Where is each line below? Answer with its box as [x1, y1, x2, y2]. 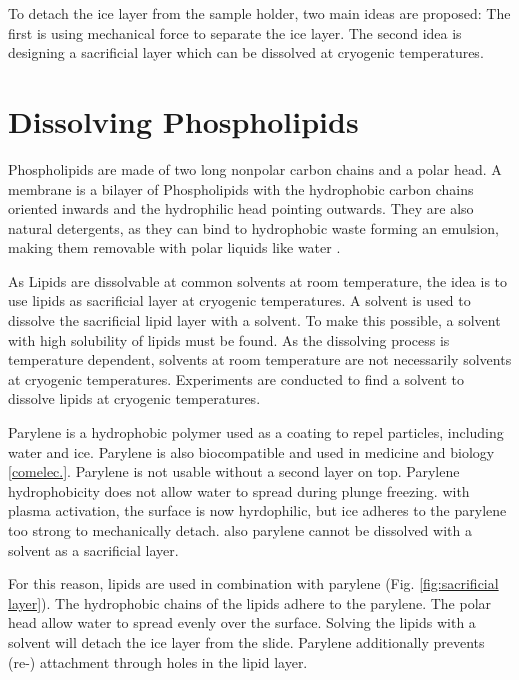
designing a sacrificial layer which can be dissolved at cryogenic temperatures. [8, 42, 484, 63]
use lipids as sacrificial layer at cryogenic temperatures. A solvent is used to [8, 290, 471, 311]
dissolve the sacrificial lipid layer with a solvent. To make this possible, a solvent [8, 310, 501, 331]
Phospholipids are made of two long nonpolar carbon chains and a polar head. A [8, 158, 502, 179]
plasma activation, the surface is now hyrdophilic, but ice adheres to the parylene [8, 500, 507, 521]
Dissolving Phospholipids [8, 100, 359, 141]
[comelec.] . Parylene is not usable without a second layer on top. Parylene [8, 461, 460, 482]
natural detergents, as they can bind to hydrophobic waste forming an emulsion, [8, 217, 499, 238]
